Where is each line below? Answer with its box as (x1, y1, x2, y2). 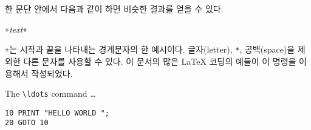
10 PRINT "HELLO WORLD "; (5, 108, 109, 117)
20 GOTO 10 (5, 119, 49, 128)
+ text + (5, 22, 27, 35)
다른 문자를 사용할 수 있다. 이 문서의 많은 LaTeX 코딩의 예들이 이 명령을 (23, 54, 296, 67)
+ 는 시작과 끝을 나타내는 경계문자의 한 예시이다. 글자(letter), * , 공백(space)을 (5, 43, 295, 56)
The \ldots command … (5, 87, 96, 100)
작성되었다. (31, 67, 73, 79)
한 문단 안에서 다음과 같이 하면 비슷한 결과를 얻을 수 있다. (5, 2, 224, 15)
